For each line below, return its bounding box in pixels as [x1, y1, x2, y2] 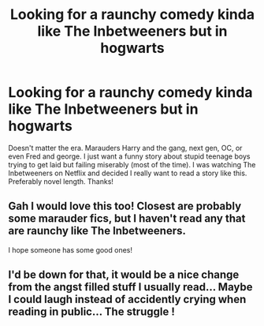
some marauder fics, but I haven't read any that [8, 212, 246, 226]
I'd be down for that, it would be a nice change [8, 268, 240, 282]
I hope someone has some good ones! [8, 245, 132, 254]
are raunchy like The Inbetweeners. [8, 224, 187, 238]
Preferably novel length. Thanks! [8, 176, 114, 186]
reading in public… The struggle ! [8, 305, 176, 319]
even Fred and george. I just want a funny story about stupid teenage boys [8, 152, 251, 161]
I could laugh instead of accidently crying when [8, 293, 247, 306]
